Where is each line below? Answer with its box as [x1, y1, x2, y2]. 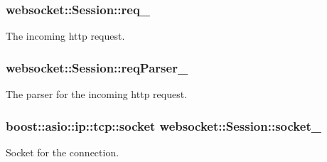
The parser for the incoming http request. [6, 87, 188, 102]
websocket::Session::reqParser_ [6, 58, 188, 76]
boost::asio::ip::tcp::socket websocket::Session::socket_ [6, 117, 321, 134]
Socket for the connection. [6, 144, 119, 159]
